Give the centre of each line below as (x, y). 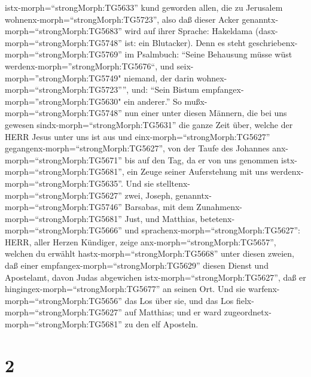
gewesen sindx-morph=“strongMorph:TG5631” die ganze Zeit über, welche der (149, 124)
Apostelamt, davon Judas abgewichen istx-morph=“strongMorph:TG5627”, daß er (155, 277)
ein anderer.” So (153, 101)
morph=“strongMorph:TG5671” (63, 159)
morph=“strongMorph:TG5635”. (64, 183)
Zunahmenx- (219, 207)
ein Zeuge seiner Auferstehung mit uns (197, 171)
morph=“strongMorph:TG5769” (63, 54)
